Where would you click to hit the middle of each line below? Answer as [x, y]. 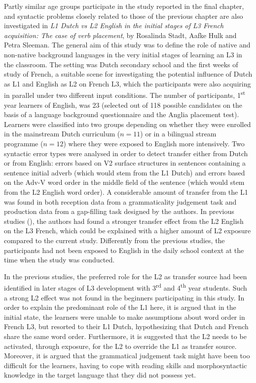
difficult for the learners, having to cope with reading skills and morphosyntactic [126, 365]
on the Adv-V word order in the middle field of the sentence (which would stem [124, 182]
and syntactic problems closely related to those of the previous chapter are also [124, 16]
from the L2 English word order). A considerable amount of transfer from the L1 [126, 191]
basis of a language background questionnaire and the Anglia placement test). [122, 114]
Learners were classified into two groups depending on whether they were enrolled [128, 124]
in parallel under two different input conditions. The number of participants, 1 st [125, 94]
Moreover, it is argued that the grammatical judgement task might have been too [127, 356]
